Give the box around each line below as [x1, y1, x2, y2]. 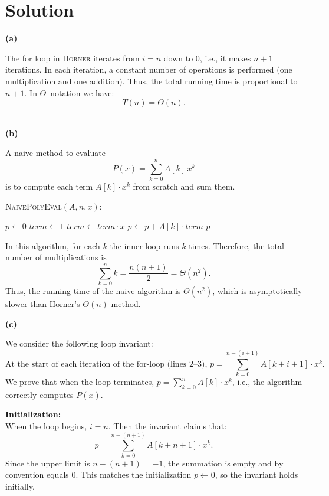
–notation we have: [46, 86, 114, 99]
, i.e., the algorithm [232, 376, 302, 387]
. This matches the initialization [75, 468, 192, 481]
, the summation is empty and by [163, 456, 284, 469]
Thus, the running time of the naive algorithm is [5, 285, 181, 297]
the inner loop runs [110, 239, 179, 252]
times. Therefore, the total [189, 239, 284, 252]
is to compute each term [5, 180, 93, 192]
